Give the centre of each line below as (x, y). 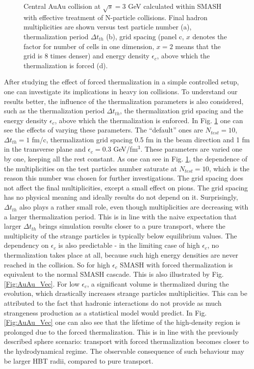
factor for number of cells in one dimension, (89, 46)
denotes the (210, 36)
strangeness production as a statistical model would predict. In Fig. (105, 312)
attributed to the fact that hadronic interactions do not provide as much (113, 303)
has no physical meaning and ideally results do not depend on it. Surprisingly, (121, 197)
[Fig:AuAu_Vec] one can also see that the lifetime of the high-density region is (122, 322)
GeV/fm (126, 149)
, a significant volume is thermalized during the (158, 283)
